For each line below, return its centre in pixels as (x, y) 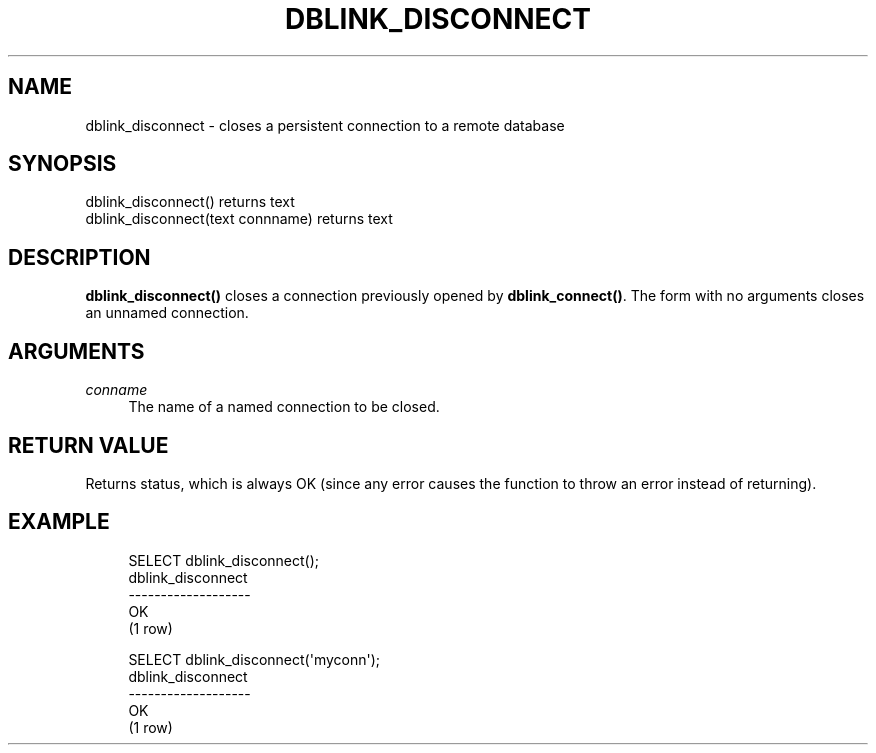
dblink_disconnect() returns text (190, 202)
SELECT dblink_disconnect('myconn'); (254, 659)
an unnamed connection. (167, 313)
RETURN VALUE (88, 445)
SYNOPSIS (62, 164)
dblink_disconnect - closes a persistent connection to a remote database (325, 125)
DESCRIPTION (79, 257)
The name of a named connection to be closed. (284, 407)
